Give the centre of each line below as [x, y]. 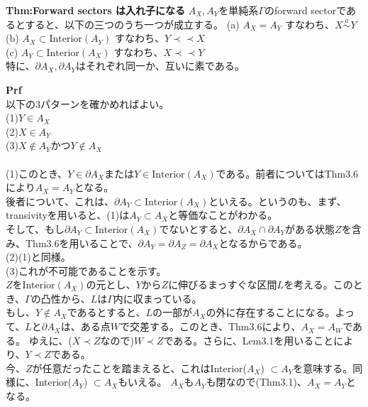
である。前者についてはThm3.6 [287, 173]
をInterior [34, 284]
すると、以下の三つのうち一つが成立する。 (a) [132, 24]
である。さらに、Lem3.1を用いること [249, 340]
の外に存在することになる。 [271, 312]
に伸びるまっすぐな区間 [223, 284]
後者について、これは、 [60, 201]
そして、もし [35, 228]
